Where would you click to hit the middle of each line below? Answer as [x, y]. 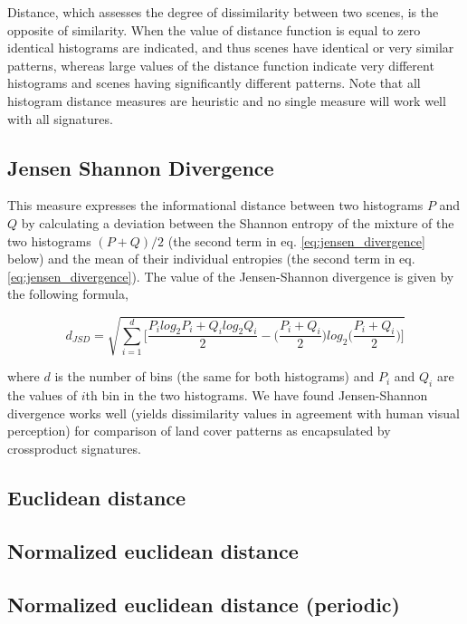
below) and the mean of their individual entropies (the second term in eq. [211, 259]
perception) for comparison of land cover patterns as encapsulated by [199, 431]
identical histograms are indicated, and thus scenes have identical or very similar [231, 48]
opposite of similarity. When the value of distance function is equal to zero [214, 29]
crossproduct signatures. [74, 449]
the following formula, [68, 294]
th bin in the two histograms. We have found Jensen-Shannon [257, 395]
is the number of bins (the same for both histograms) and [214, 376]
